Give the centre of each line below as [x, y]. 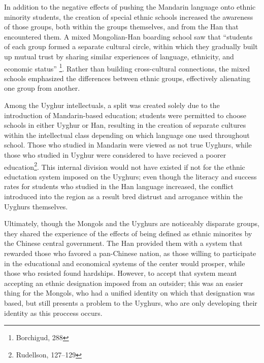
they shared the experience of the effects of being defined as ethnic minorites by [128, 233]
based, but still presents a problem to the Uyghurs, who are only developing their [131, 302]
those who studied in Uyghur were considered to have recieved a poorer [115, 154]
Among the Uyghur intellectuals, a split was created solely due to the [112, 105]
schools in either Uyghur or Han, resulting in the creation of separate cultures [125, 125]
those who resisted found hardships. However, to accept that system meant [121, 273]
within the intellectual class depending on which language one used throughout [127, 135]
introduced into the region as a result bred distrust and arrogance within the [124, 196]
